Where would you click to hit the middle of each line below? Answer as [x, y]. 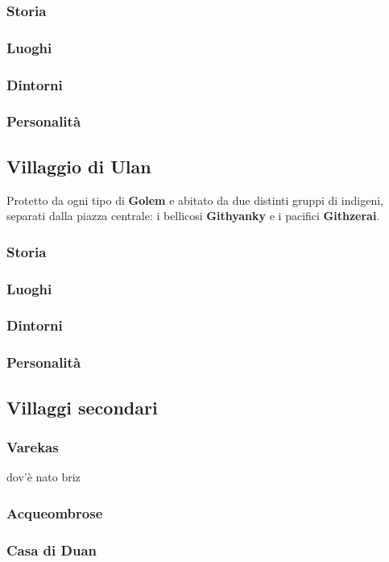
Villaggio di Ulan [79, 166]
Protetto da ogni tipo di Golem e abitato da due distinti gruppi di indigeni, [195, 200]
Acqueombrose [55, 512]
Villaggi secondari [82, 407]
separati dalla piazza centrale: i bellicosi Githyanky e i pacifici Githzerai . [193, 216]
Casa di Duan [52, 550]
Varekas [33, 446]
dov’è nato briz [43, 477]
